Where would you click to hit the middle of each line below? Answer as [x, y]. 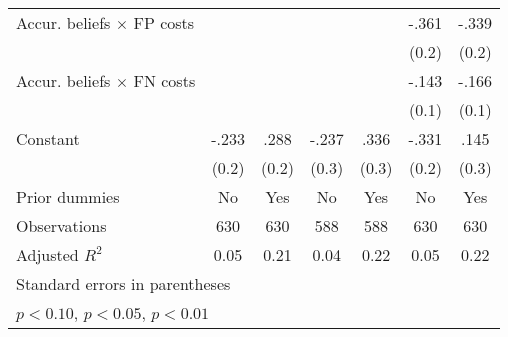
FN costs [164, 80]
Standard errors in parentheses [123, 283]
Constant [48, 138]
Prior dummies [68, 196]
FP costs [164, 22]
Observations [61, 225]
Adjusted [47, 254]
